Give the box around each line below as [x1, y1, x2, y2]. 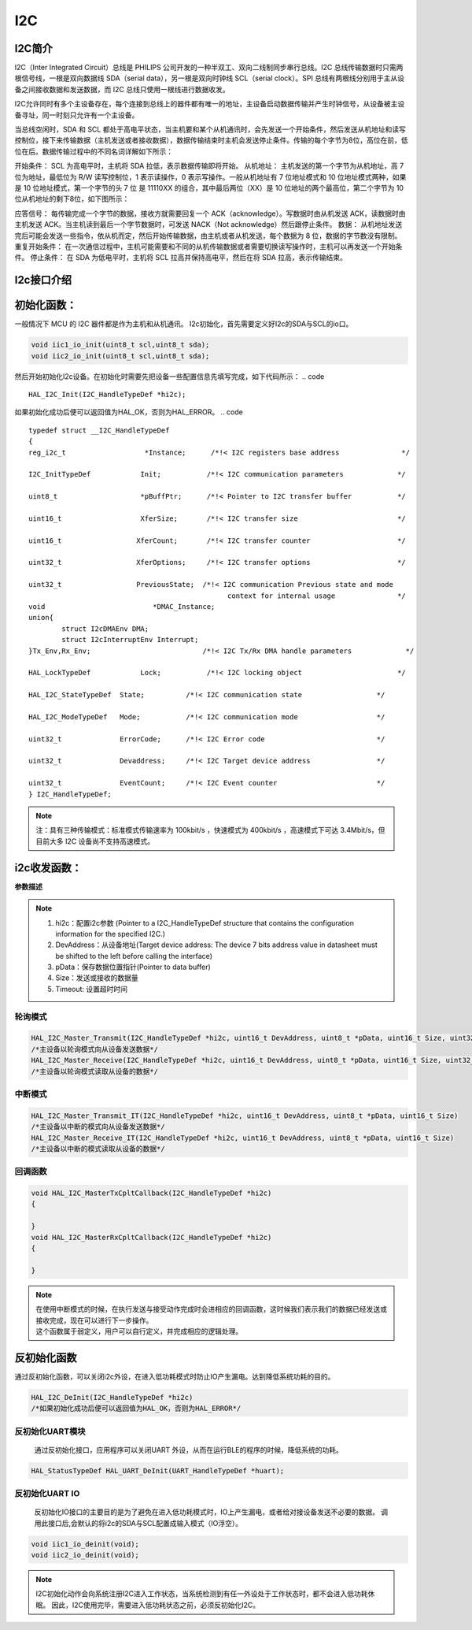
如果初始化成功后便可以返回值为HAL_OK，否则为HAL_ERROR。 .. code [14, 407, 243, 417]
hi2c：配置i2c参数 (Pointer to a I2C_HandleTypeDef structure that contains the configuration [55, 918, 354, 927]
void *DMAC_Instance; [28, 603, 216, 611]
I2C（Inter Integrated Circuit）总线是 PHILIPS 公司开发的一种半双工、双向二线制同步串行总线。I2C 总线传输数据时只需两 [14, 63, 404, 72]
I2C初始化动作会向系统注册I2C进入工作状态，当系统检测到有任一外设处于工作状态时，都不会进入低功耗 [35, 1589, 369, 1598]
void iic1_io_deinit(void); [31, 1539, 139, 1548]
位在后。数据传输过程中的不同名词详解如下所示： [14, 147, 173, 156]
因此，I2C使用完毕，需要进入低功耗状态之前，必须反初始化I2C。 [51, 1600, 260, 1610]
